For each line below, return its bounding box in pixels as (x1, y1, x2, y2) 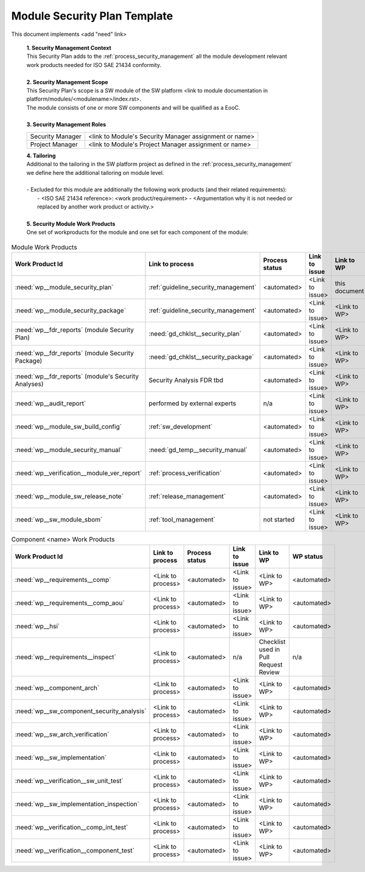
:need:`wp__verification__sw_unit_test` (15, 776, 124, 785)
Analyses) (15, 380, 44, 388)
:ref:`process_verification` (148, 469, 222, 478)
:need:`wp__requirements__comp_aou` (15, 598, 125, 607)
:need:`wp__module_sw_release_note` (15, 492, 124, 501)
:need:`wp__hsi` (15, 622, 60, 630)
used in (259, 645, 280, 653)
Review (259, 668, 280, 676)
